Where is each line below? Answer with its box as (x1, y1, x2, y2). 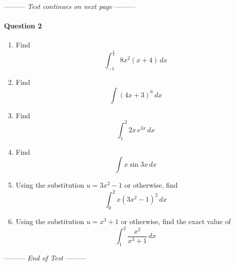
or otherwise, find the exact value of (121, 216, 231, 227)
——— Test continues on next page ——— (4, 1, 136, 11)
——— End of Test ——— (4, 253, 87, 263)
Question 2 (4, 20, 42, 31)
